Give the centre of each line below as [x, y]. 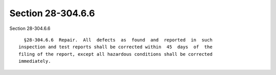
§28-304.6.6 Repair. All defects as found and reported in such [118, 40]
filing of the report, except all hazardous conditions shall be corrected [116, 54]
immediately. [35, 61]
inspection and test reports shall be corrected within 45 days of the [116, 47]
